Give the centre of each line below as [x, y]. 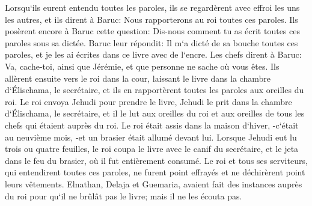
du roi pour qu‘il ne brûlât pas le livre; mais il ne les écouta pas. [124, 195]
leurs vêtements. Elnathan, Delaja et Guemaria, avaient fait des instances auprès [154, 183]
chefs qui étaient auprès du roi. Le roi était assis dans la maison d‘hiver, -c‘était [152, 125]
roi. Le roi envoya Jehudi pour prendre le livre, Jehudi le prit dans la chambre [148, 101]
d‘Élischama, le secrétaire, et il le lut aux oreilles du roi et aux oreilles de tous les [155, 113]
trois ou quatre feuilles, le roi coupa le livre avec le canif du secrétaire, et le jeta [152, 149]
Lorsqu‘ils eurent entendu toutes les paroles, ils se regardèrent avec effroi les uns [152, 7]
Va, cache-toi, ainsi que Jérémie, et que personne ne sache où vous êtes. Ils [142, 66]
